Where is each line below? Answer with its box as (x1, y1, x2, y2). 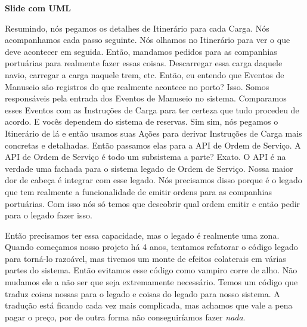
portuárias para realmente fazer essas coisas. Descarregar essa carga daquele (5, 57, 283, 69)
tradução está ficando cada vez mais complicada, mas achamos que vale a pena (5, 299, 293, 311)
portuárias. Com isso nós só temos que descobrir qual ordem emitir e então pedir (5, 197, 300, 209)
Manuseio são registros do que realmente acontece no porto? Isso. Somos (5, 80, 269, 92)
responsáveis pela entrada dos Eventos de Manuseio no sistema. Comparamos (5, 92, 287, 104)
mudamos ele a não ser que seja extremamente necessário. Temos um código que (5, 276, 298, 288)
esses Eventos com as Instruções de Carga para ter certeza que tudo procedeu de (5, 103, 299, 116)
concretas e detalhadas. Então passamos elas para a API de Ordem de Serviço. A (5, 138, 301, 151)
